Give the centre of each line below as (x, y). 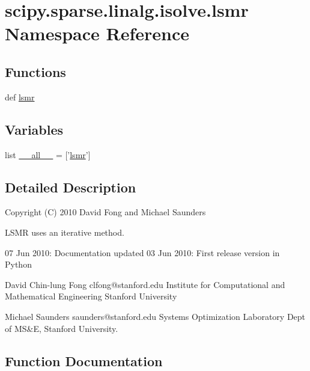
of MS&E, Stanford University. (62, 328)
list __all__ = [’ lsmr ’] (48, 154)
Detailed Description (71, 187)
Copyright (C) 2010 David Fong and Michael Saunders (105, 212)
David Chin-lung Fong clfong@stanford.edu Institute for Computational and (145, 284)
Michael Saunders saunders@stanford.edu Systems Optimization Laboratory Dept (155, 316)
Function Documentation (84, 360)
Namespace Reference (97, 33)
